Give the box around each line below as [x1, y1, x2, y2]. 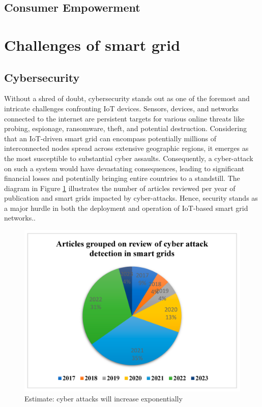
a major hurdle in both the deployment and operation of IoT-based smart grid [4, 202, 248, 213]
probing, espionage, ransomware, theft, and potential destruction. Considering [4, 123, 247, 134]
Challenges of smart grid [4, 34, 181, 55]
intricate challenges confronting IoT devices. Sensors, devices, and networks [4, 103, 239, 113]
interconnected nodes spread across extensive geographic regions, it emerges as [4, 143, 249, 153]
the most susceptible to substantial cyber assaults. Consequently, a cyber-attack [4, 152, 253, 163]
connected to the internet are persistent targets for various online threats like [4, 113, 245, 123]
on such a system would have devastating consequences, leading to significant [4, 163, 245, 173]
